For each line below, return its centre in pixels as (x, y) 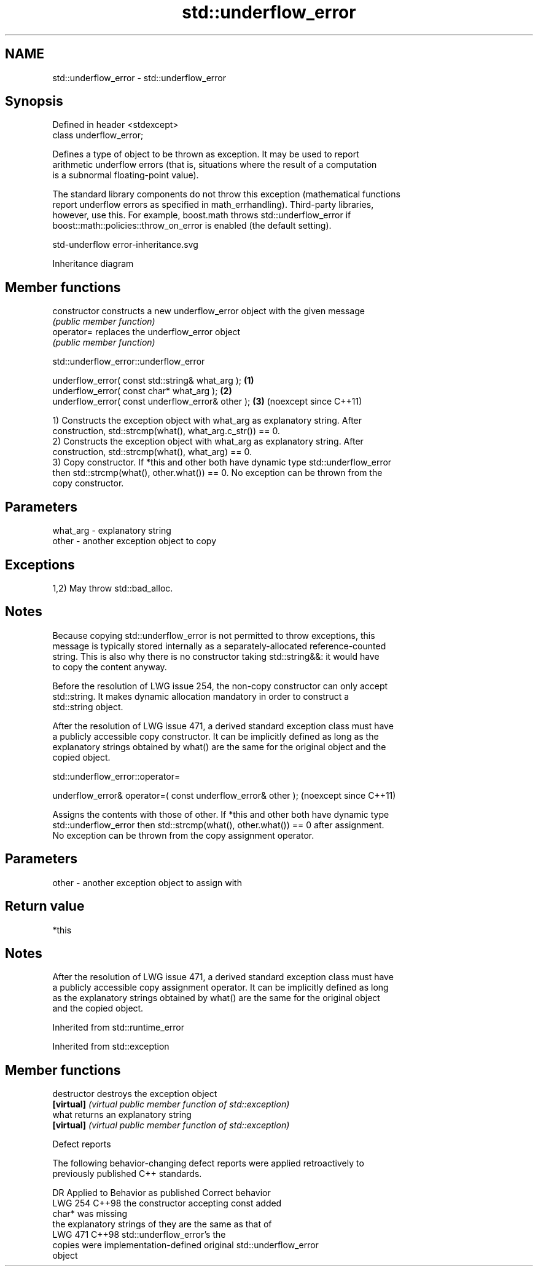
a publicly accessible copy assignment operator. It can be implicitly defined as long (220, 988)
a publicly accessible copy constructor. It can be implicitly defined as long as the (216, 736)
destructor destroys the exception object (135, 1094)
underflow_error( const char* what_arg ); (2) (142, 391)
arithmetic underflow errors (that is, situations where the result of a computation (215, 165)
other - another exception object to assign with (147, 882)
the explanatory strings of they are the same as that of (162, 1224)
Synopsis (34, 101)
